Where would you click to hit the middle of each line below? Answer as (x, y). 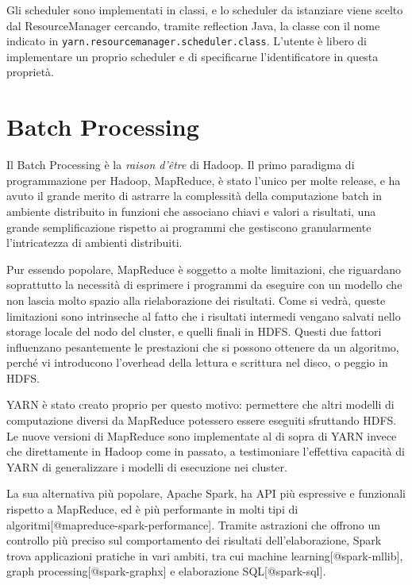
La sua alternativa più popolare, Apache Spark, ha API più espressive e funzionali (206, 493)
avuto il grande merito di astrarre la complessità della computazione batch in (194, 196)
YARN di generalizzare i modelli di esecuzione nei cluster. (147, 466)
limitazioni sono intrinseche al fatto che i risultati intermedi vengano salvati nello (204, 316)
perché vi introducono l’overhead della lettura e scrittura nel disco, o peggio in (197, 362)
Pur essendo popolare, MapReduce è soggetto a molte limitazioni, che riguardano (204, 269)
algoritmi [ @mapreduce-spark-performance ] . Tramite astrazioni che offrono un (194, 524)
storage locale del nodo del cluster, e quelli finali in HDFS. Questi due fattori (194, 331)
